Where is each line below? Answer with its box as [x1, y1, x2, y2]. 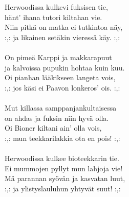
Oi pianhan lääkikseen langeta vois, [5, 72, 116, 83]
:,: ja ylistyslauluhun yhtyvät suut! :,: [5, 183, 121, 193]
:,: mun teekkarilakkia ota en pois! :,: [5, 132, 120, 143]
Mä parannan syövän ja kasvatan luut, [5, 173, 125, 184]
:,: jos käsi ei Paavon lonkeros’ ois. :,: [5, 82, 120, 93]
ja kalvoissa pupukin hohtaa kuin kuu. [5, 62, 125, 73]
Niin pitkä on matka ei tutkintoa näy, [5, 22, 123, 32]
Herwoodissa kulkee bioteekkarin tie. [5, 152, 119, 163]
